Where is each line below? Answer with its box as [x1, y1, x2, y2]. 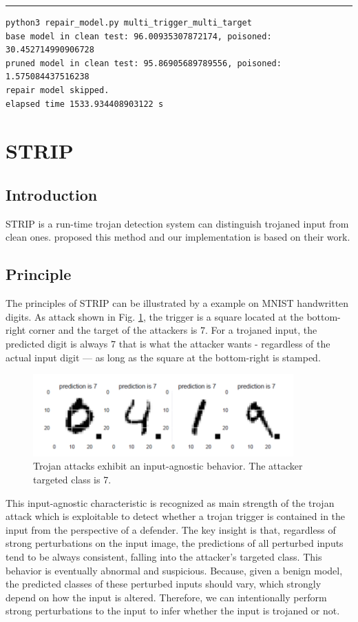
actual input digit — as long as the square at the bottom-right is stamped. [6, 350, 321, 364]
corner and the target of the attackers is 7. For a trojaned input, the [28, 323, 317, 337]
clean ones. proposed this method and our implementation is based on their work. [6, 230, 350, 244]
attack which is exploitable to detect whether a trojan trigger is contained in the [6, 509, 346, 523]
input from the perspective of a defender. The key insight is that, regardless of [6, 522, 336, 536]
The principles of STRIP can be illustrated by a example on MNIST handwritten [6, 296, 349, 310]
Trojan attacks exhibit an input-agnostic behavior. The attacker [33, 459, 303, 473]
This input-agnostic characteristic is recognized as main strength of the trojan [6, 495, 335, 510]
